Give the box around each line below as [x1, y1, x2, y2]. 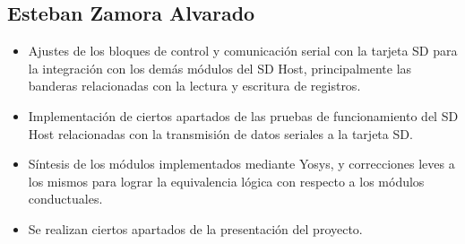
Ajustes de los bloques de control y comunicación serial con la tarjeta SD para [28, 41, 458, 60]
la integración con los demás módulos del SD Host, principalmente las [28, 58, 412, 77]
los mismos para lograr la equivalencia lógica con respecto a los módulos [28, 171, 425, 190]
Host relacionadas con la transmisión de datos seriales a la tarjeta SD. [28, 124, 413, 143]
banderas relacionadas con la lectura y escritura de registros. [28, 76, 361, 95]
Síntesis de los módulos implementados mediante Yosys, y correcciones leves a [28, 154, 455, 173]
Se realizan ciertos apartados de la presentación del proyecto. [28, 219, 363, 238]
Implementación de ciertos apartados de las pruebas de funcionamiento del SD [28, 106, 459, 125]
